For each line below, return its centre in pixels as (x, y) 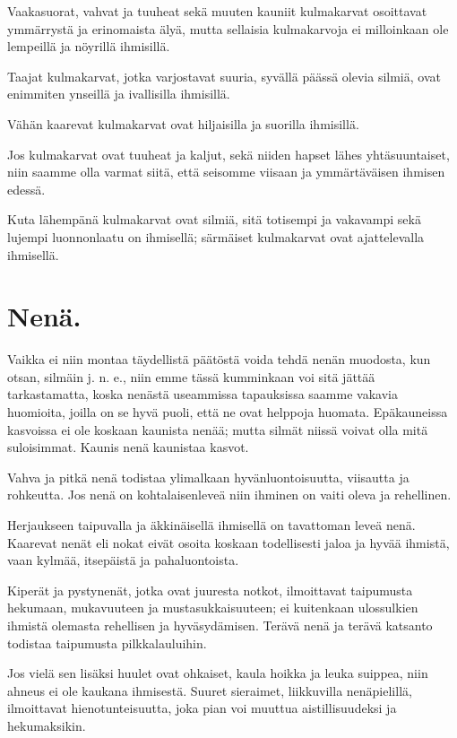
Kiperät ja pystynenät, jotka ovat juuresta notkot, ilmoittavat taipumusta (210, 590)
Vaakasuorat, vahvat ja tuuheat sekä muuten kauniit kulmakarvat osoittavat (217, 11)
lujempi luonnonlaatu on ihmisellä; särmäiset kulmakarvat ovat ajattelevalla (216, 236)
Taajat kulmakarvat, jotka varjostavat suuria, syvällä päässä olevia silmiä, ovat (224, 76)
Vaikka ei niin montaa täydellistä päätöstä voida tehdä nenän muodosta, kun (219, 359)
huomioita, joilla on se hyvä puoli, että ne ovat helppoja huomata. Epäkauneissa (228, 412)
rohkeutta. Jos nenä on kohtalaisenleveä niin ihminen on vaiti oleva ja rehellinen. (229, 495)
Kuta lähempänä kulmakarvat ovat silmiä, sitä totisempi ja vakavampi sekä (214, 219)
